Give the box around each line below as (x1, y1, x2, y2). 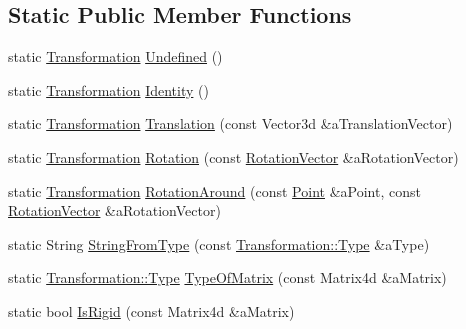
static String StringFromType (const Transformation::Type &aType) (8, 233, 430, 254)
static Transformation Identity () (8, 79, 209, 100)
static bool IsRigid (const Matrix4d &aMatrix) (8, 300, 295, 321)
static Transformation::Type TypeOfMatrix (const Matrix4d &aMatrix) (8, 267, 447, 288)
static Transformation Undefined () (8, 46, 223, 67)
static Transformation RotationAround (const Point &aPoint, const (8, 180, 421, 201)
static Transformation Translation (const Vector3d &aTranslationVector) (8, 113, 453, 134)
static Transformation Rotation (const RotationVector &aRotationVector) (8, 146, 459, 167)
